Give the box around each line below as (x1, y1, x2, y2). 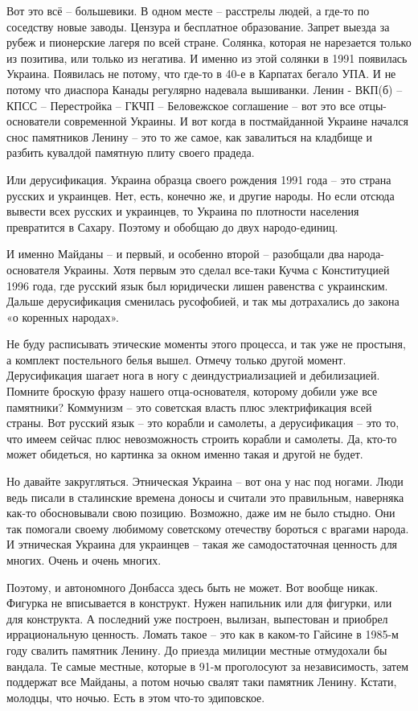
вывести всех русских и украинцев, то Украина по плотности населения (6, 203, 359, 220)
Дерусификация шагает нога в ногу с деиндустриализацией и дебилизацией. (6, 367, 380, 384)
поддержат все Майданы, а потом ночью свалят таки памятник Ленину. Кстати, (6, 673, 397, 690)
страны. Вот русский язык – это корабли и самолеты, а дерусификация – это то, (6, 414, 400, 431)
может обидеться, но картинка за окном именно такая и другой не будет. (6, 446, 363, 462)
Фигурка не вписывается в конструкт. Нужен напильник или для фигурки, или (6, 594, 392, 611)
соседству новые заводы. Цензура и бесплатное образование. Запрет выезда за (6, 18, 390, 35)
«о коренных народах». (6, 308, 119, 325)
